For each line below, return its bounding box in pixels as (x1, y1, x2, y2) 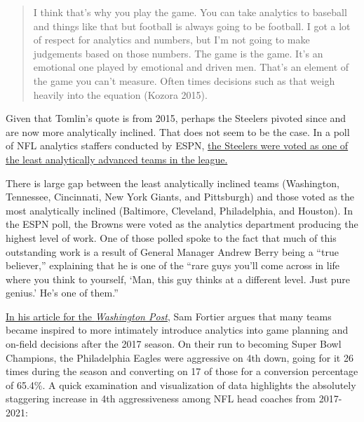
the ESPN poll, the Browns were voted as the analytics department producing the (6, 217, 358, 231)
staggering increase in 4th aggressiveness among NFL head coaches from (6, 391, 316, 406)
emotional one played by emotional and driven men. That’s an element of (33, 60, 349, 74)
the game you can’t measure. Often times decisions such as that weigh (33, 73, 335, 88)
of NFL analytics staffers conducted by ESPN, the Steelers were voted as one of (6, 138, 349, 153)
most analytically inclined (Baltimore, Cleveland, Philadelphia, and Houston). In (6, 203, 353, 217)
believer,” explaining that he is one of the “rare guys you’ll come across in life (6, 258, 340, 273)
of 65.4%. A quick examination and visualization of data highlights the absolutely (6, 377, 356, 392)
